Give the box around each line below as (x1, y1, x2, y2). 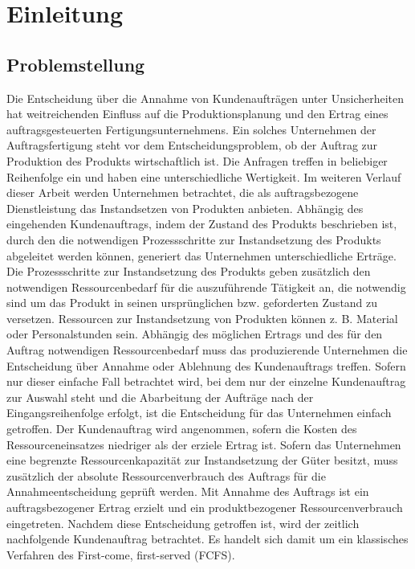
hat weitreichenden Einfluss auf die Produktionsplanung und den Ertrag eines (6, 105, 389, 122)
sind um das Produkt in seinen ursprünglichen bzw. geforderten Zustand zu (6, 294, 378, 311)
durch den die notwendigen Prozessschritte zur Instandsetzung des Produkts (6, 231, 381, 248)
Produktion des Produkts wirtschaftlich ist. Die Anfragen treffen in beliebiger (6, 152, 388, 169)
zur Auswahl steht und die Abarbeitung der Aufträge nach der (6, 388, 314, 405)
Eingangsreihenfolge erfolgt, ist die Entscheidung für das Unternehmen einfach (6, 404, 392, 421)
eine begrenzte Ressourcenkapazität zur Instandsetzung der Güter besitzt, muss (6, 452, 398, 469)
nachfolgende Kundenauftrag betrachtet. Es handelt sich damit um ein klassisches (6, 530, 409, 547)
